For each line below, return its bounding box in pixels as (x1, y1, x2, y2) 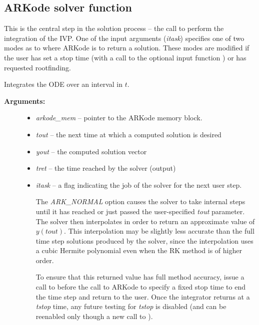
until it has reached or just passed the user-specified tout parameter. (35, 206, 245, 216)
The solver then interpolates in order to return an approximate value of (35, 216, 255, 226)
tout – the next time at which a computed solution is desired (35, 129, 221, 139)
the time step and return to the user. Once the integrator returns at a (35, 291, 250, 302)
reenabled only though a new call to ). (35, 311, 153, 321)
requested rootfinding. (4, 62, 71, 72)
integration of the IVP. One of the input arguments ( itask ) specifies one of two (4, 32, 244, 43)
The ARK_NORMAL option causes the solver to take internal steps (35, 196, 245, 207)
